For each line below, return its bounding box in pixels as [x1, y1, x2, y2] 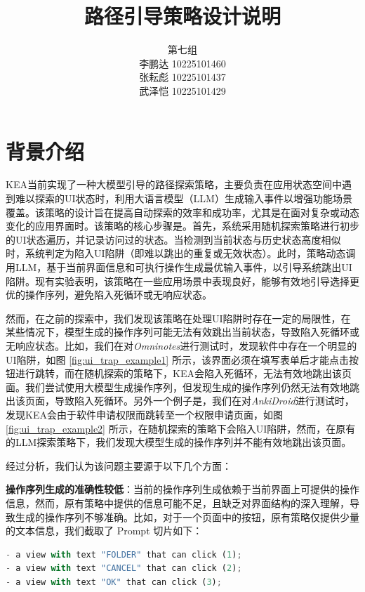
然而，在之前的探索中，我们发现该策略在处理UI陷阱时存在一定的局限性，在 [6, 310, 351, 325]
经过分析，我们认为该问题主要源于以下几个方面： [6, 458, 232, 473]
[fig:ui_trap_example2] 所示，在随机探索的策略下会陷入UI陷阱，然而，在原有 [6, 421, 356, 435]
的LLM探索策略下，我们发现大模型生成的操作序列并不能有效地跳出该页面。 [6, 435, 352, 449]
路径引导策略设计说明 [84, 1, 281, 30]
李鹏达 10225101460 [139, 55, 226, 70]
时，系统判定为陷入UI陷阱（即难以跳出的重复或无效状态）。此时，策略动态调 [6, 246, 356, 261]
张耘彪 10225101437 [139, 70, 226, 84]
